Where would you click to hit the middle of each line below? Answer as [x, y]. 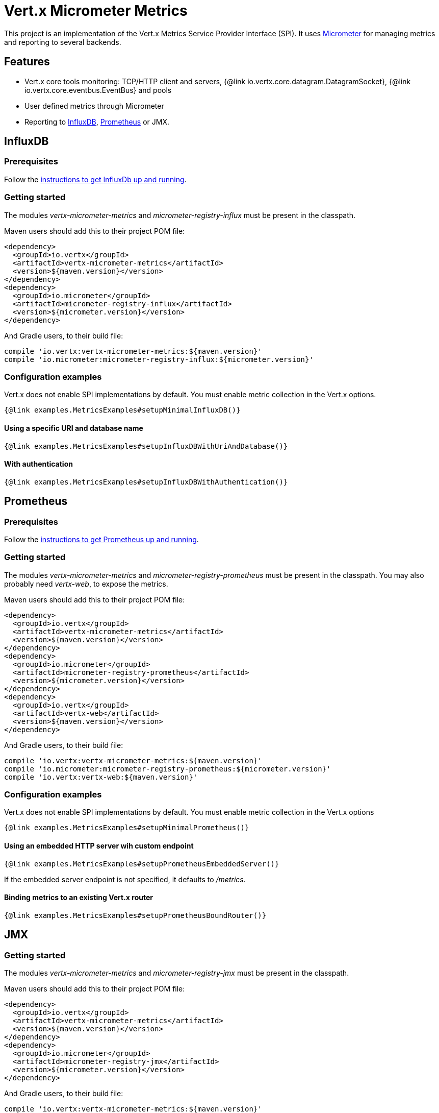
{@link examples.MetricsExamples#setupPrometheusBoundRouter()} [135, 915]
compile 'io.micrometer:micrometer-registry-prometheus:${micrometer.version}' [167, 769]
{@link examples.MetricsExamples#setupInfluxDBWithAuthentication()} [146, 482]
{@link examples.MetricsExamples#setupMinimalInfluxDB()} [122, 410]
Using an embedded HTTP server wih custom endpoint [99, 846]
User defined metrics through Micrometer [94, 106]
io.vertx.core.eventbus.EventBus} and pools [98, 90]
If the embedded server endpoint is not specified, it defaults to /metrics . [125, 879]
